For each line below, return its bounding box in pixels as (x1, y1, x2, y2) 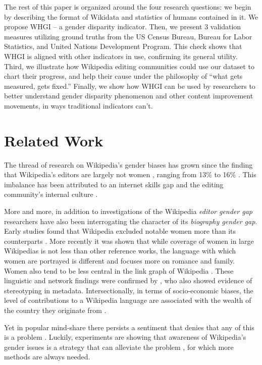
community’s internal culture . (4, 189, 98, 199)
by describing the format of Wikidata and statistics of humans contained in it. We (4, 11, 258, 22)
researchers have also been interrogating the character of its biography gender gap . (4, 216, 257, 226)
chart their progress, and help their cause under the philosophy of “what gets (4, 71, 243, 81)
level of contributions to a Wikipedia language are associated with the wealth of (4, 295, 251, 305)
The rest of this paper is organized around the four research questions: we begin (4, 2, 251, 12)
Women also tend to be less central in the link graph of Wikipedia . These (4, 265, 234, 276)
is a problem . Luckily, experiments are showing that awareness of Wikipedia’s (4, 332, 246, 342)
